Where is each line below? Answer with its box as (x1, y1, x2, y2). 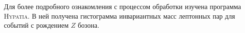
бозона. (77, 20, 100, 30)
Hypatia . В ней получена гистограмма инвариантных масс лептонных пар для (4, 11, 235, 21)
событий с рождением (4, 20, 69, 30)
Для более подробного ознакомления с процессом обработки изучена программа (4, 1, 241, 11)
